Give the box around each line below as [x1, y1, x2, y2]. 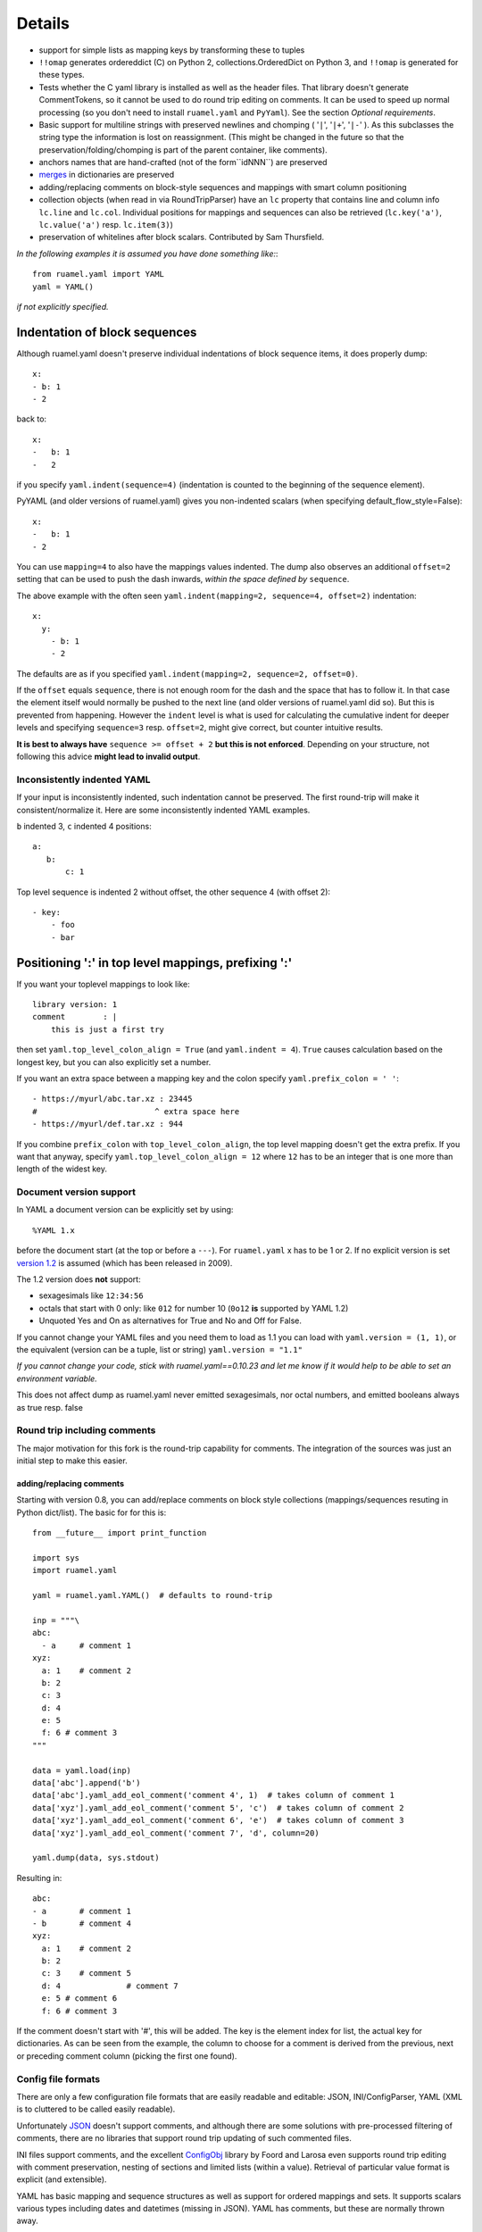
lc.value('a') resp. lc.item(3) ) [38, 220, 174, 230]
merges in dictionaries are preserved [38, 170, 175, 180]
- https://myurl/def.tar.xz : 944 [32, 1119, 183, 1129]
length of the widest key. [16, 1163, 107, 1174]
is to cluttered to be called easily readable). [16, 2103, 176, 2115]
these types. [38, 70, 85, 80]
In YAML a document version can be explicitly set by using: [16, 1204, 234, 1215]
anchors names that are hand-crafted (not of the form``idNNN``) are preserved [38, 157, 328, 168]
